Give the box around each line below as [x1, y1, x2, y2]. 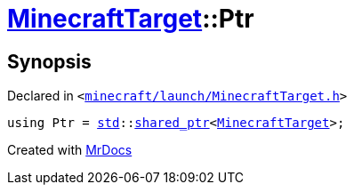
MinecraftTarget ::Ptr [7, 4, 254, 34]
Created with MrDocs [7, 142, 133, 158]
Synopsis [7, 50, 92, 73]
